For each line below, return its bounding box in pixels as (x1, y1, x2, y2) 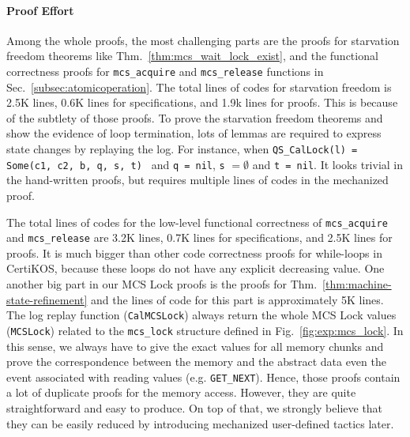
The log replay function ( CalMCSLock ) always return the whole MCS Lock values (6, 307, 397, 323)
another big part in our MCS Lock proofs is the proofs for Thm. (6, 276, 318, 292)
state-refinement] (6, 291, 88, 307)
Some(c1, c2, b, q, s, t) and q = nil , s (6, 156, 225, 172)
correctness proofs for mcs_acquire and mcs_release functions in (6, 62, 324, 79)
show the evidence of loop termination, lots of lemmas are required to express (6, 125, 382, 141)
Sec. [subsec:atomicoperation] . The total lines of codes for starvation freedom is (6, 78, 392, 95)
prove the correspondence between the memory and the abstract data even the (6, 353, 386, 370)
